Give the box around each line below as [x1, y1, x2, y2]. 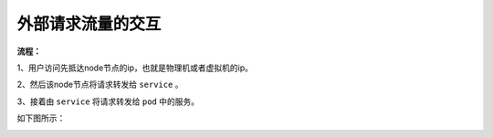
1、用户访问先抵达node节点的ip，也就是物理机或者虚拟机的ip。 [16, 62, 254, 73]
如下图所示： [16, 112, 66, 123]
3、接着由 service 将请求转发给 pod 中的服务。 [16, 96, 200, 107]
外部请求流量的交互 [16, 14, 162, 34]
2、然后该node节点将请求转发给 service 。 [16, 79, 184, 90]
